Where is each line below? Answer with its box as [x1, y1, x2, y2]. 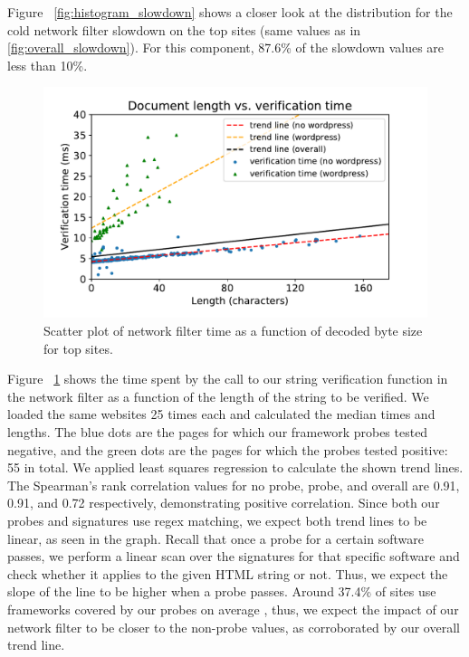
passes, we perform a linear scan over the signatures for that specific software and [7, 547, 460, 566]
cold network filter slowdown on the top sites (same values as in [7, 20, 361, 39]
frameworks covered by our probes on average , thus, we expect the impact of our [7, 599, 459, 618]
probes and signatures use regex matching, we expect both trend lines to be [7, 510, 427, 529]
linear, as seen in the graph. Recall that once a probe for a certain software [7, 528, 424, 547]
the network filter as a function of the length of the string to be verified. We [7, 386, 429, 405]
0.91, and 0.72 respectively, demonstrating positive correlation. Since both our [7, 493, 440, 512]
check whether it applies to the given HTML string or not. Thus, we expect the [7, 564, 448, 583]
